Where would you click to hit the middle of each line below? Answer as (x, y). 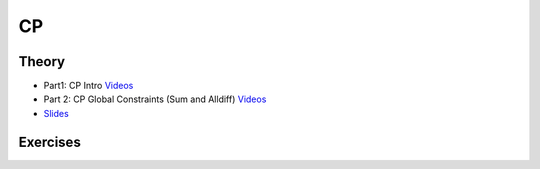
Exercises (50, 141)
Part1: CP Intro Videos (88, 86)
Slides (56, 113)
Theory (42, 61)
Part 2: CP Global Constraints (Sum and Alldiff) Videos (155, 99)
